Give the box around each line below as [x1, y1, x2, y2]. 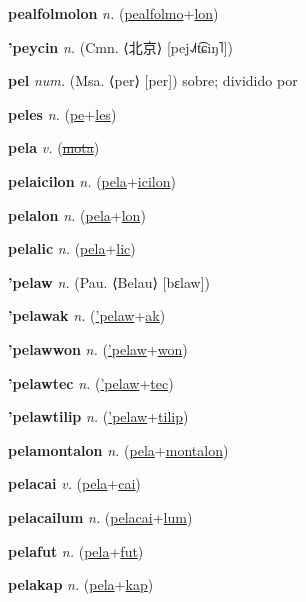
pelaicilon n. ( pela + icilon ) [8, 170, 176, 191]
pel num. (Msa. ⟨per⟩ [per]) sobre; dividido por [8, 70, 298, 91]
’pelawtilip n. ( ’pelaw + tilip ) [8, 406, 189, 427]
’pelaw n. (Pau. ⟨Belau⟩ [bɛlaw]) [8, 271, 211, 292]
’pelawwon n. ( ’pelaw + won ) [8, 338, 188, 359]
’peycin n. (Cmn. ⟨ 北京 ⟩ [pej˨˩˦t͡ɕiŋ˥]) [8, 36, 233, 57]
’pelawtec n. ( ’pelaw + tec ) [8, 372, 174, 393]
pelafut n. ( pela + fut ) [8, 540, 144, 561]
